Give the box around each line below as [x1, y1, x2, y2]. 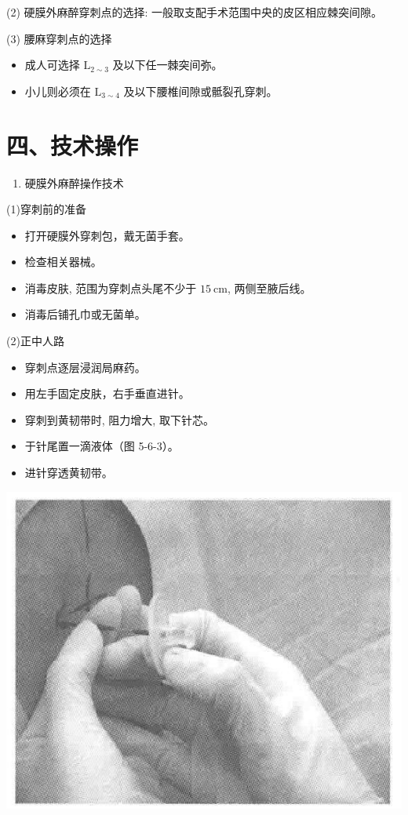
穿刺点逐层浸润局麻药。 [24, 358, 146, 375]
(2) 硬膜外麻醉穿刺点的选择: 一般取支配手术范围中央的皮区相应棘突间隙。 [6, 4, 383, 20]
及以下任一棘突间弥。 [112, 56, 223, 73]
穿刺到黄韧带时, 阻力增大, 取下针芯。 [24, 411, 214, 428]
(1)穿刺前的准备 [6, 201, 86, 217]
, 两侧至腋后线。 [228, 279, 311, 296]
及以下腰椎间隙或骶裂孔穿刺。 [123, 82, 278, 99]
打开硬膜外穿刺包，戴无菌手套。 [24, 227, 190, 243]
